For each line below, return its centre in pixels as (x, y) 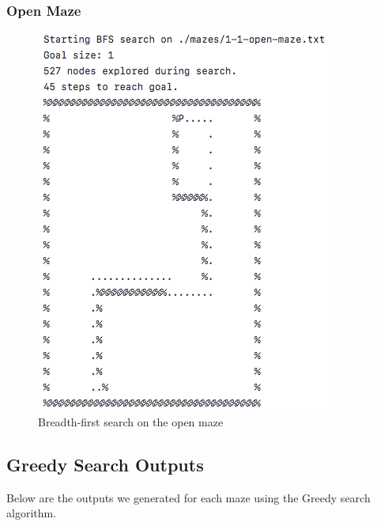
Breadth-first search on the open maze (131, 421)
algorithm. (32, 513)
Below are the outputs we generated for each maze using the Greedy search (188, 497)
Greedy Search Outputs (105, 464)
